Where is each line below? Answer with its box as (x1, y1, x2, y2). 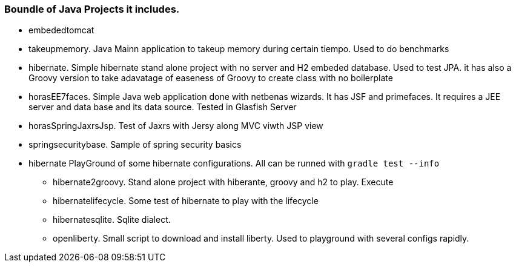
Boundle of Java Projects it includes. (4, 3, 180, 15)
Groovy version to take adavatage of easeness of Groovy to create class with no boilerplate (28, 73, 393, 84)
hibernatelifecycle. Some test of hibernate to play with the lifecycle (53, 196, 319, 206)
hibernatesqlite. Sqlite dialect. (53, 214, 171, 225)
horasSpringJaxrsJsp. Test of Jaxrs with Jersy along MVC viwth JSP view (28, 120, 323, 131)
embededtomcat (28, 25, 94, 36)
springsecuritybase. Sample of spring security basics (28, 139, 242, 150)
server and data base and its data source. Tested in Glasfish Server (28, 102, 297, 113)
